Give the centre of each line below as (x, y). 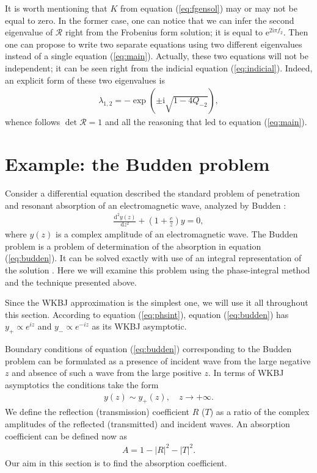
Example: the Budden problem (137, 163)
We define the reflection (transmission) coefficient (97, 412)
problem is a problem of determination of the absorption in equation (133, 246)
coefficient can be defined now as (66, 435)
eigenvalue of (29, 32)
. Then (296, 32)
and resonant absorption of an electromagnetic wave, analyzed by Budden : (146, 205)
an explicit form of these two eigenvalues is (85, 80)
